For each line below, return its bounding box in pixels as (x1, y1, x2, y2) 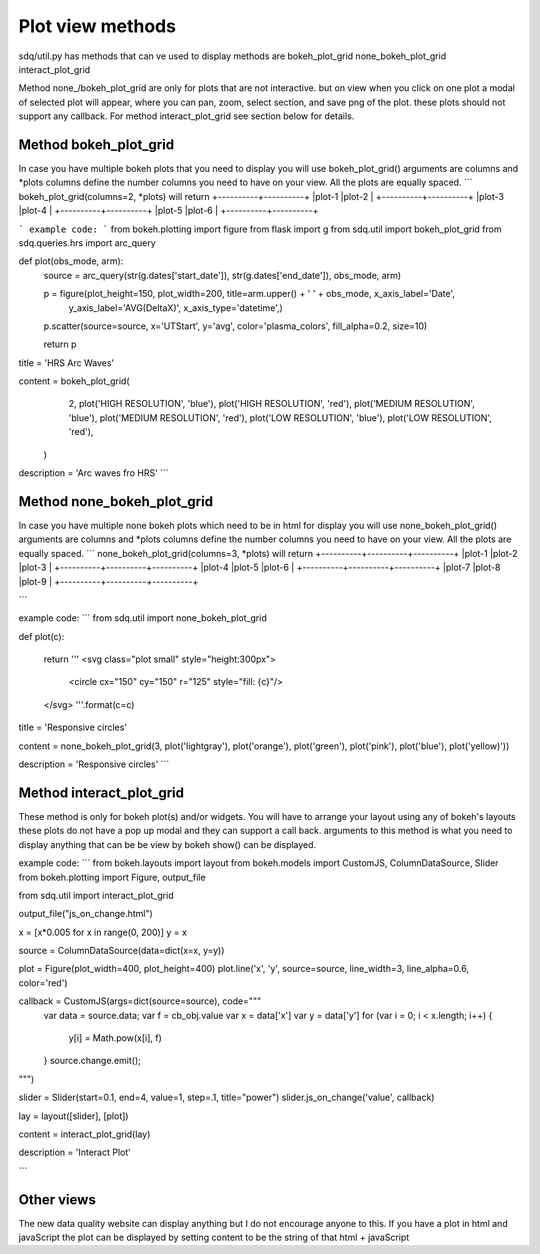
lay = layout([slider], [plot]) (18, 1110, 129, 1122)
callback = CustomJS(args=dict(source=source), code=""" (18, 995, 262, 1007)
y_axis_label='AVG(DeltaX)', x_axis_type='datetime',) (68, 301, 284, 314)
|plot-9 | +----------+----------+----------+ (18, 575, 199, 587)
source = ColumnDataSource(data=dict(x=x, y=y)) (18, 945, 225, 957)
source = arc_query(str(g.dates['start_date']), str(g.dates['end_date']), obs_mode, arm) (43, 269, 402, 281)
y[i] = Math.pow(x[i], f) (68, 1032, 162, 1044)
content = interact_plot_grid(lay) (18, 1128, 151, 1140)
